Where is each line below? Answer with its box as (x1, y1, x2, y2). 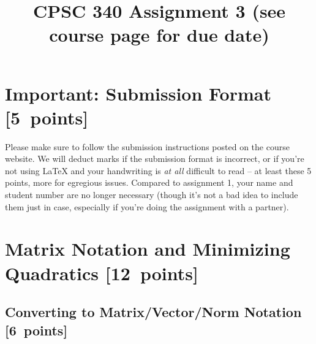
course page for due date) (49, 22, 269, 47)
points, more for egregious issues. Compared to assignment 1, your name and (5, 176, 293, 189)
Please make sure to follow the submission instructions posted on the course (5, 140, 290, 153)
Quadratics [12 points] (5, 260, 198, 285)
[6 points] (5, 320, 68, 339)
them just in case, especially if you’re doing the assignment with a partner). (5, 200, 289, 213)
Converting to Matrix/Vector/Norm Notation (5, 302, 302, 321)
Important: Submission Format (5, 80, 271, 105)
